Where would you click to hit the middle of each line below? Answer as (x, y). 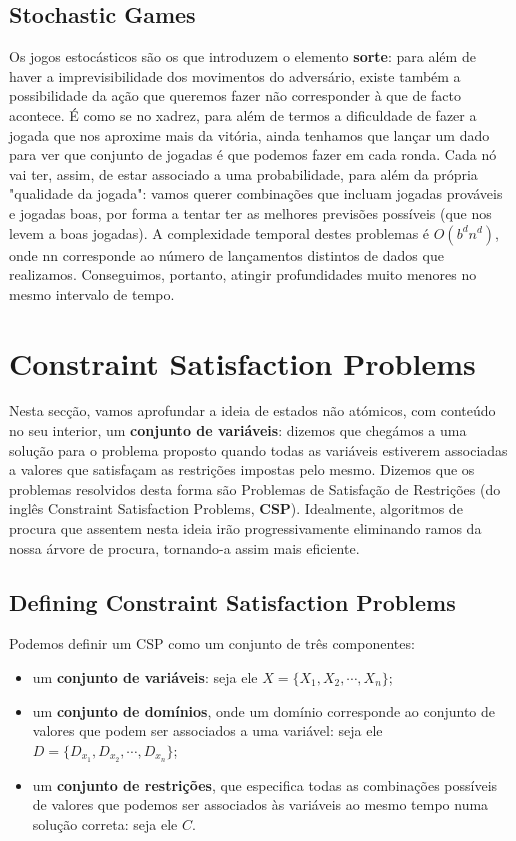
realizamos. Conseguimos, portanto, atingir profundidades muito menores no (243, 274)
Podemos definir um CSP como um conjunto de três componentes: (212, 643)
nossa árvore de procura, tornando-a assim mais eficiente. (184, 547)
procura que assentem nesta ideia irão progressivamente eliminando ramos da (245, 528)
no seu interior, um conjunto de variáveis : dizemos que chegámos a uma (238, 430)
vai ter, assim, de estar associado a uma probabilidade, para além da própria (243, 173)
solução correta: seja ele (105, 823)
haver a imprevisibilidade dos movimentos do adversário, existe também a (235, 75)
